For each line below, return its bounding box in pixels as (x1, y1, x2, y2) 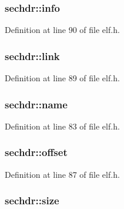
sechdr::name (5, 97, 68, 111)
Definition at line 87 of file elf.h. (5, 168, 120, 180)
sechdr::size (5, 193, 59, 208)
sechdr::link (5, 48, 60, 63)
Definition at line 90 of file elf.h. (5, 24, 120, 36)
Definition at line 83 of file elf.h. (5, 120, 120, 132)
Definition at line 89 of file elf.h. (5, 72, 120, 84)
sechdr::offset (5, 145, 68, 160)
